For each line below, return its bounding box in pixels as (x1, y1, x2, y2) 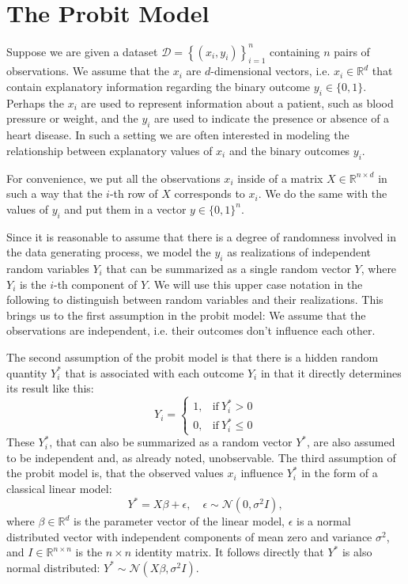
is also (342, 544, 372, 560)
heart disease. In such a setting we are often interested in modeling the (6, 127, 349, 143)
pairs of (334, 43, 370, 59)
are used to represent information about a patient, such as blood (81, 94, 394, 111)
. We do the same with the (258, 185, 387, 202)
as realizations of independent (227, 244, 372, 260)
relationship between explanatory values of (6, 142, 213, 158)
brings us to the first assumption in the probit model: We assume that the (6, 306, 366, 323)
